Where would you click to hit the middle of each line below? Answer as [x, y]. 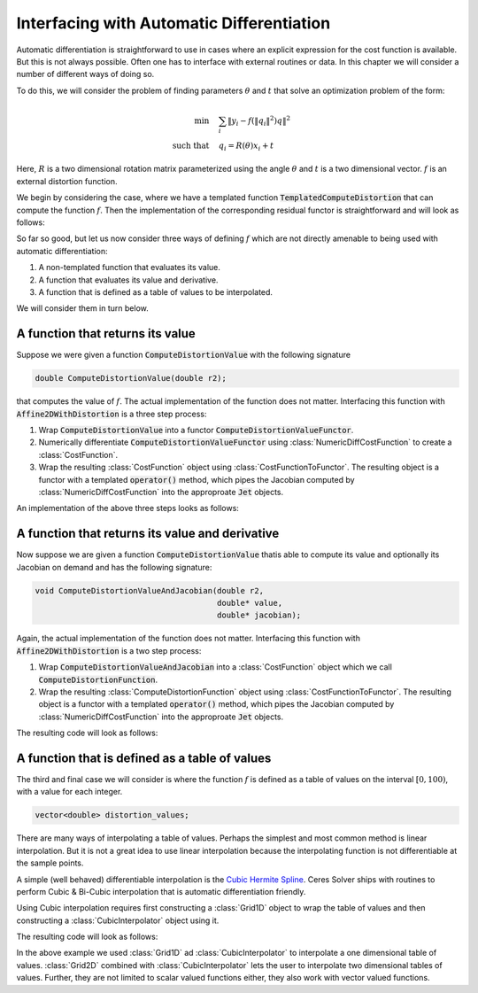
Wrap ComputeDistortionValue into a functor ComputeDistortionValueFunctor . [196, 430]
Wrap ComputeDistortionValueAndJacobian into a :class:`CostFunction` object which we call [216, 667]
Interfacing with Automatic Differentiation [173, 23]
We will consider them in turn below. [83, 308]
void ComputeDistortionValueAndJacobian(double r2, [150, 590]
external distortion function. [67, 181]
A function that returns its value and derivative [148, 534]
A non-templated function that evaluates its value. [130, 268]
